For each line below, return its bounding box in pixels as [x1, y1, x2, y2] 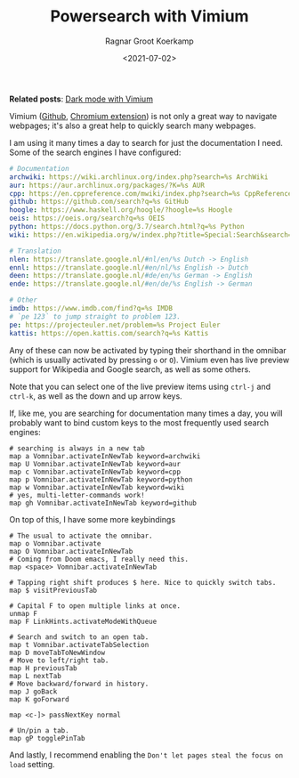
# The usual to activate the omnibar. [9, 531, 153, 540]
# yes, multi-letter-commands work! [9, 490, 145, 499]
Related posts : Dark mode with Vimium [9, 93, 154, 104]
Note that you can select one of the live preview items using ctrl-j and [9, 381, 271, 392]
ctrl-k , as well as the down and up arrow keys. [9, 390, 182, 401]
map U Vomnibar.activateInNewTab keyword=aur [9, 459, 181, 468]
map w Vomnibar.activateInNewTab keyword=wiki [9, 482, 185, 491]
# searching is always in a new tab [9, 443, 145, 453]
